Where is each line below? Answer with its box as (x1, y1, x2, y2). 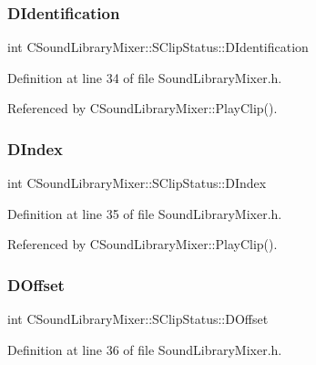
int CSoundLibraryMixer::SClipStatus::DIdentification (7, 37, 309, 57)
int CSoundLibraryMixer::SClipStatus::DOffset (7, 309, 269, 328)
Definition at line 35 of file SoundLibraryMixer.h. (7, 203, 282, 223)
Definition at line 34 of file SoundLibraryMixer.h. (7, 68, 282, 87)
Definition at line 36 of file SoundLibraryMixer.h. (7, 339, 282, 359)
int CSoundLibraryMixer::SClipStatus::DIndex (7, 173, 267, 193)
